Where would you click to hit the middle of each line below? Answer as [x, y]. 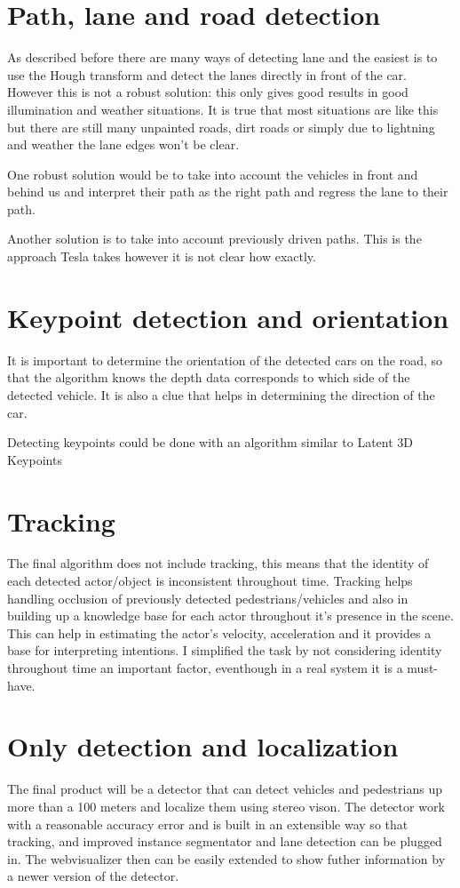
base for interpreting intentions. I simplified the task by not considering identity [225, 650]
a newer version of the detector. [93, 876]
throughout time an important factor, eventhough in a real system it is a [205, 668]
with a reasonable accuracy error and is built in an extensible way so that [208, 824]
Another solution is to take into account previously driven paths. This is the [214, 239]
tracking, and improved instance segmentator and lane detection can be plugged [225, 841]
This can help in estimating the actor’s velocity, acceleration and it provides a [219, 632]
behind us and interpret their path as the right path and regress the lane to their [228, 192]
